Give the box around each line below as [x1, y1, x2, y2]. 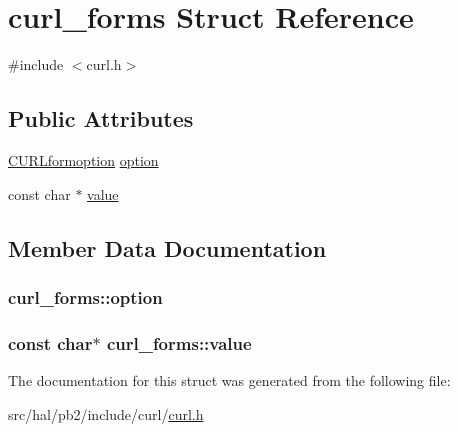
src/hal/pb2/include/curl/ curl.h [8, 403, 204, 424]
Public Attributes [8, 103, 194, 134]
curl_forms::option [8, 284, 163, 309]
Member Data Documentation [8, 232, 327, 263]
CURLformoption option [8, 149, 159, 170]
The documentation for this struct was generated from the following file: [8, 369, 451, 390]
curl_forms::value [106, 330, 252, 355]
